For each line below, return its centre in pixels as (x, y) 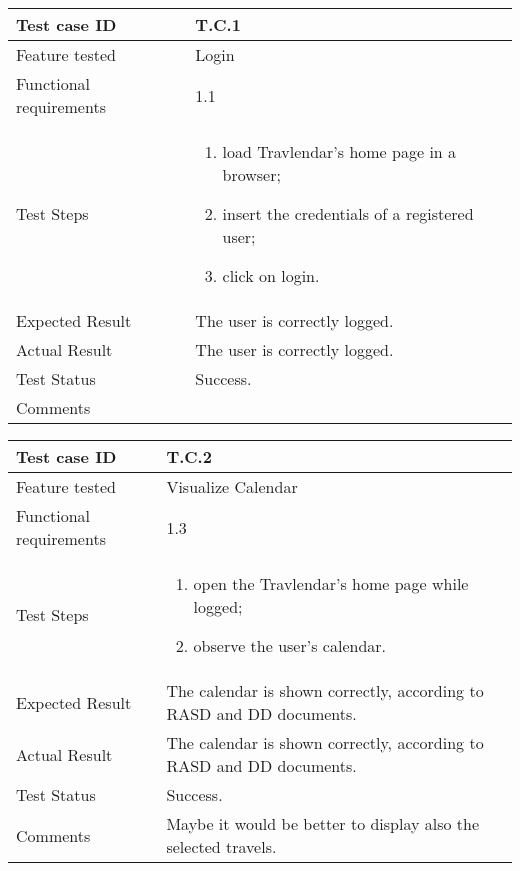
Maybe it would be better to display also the (323, 823)
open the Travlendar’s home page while (331, 583)
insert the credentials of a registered (348, 213)
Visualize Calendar (232, 486)
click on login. (271, 275)
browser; (251, 174)
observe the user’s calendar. (289, 645)
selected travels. (221, 846)
